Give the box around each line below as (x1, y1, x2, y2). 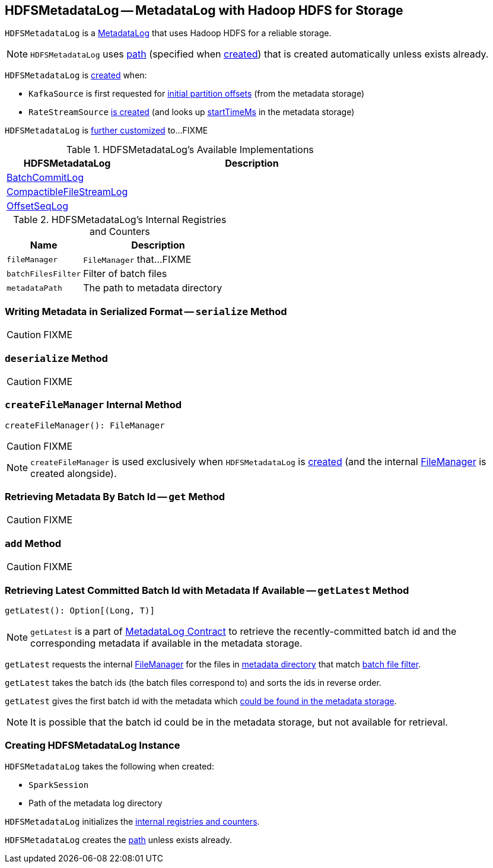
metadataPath (7, 283, 62, 292)
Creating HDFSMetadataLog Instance (5, 739, 180, 752)
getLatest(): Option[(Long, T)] (5, 605, 155, 615)
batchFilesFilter (7, 269, 81, 278)
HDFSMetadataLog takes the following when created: (5, 761, 214, 771)
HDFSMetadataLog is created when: (5, 70, 147, 81)
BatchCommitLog (7, 171, 84, 184)
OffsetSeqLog (7, 200, 68, 212)
